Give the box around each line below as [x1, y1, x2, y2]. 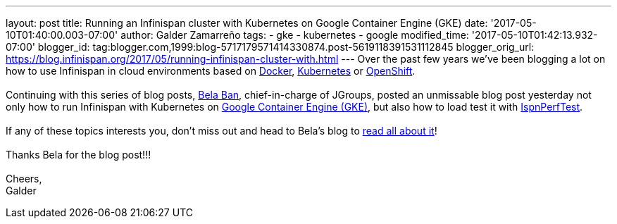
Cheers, [6, 173, 42, 185]
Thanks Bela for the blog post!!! [6, 149, 151, 161]
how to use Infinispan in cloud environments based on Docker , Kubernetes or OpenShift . [6, 65, 416, 77]
